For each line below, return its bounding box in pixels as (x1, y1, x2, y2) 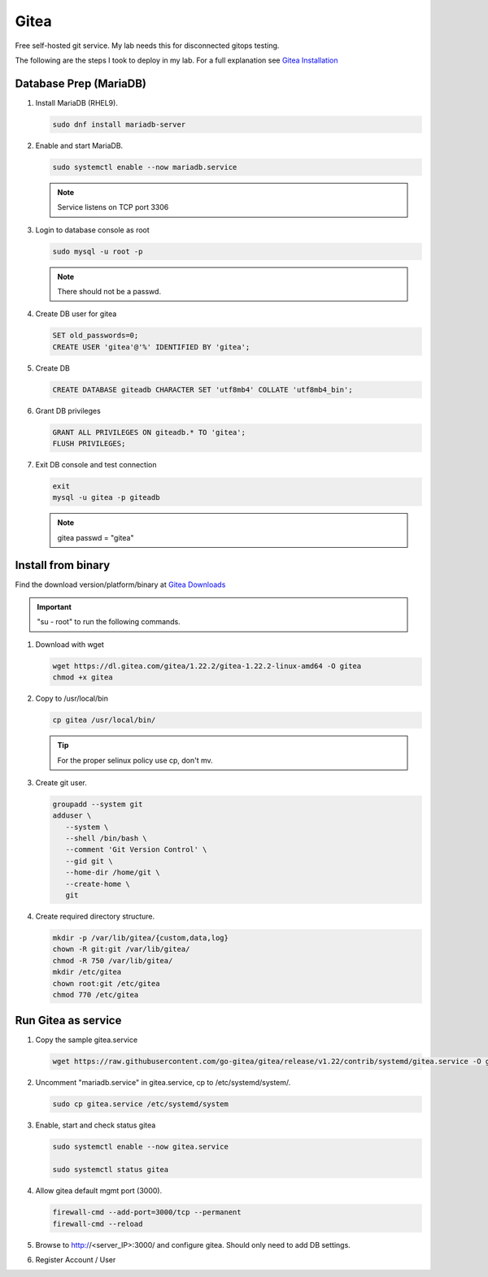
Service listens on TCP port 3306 (57, 202, 169, 212)
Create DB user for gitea (35, 309, 117, 319)
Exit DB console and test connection (35, 460, 157, 469)
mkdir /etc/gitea (52, 967, 122, 977)
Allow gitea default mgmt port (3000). (35, 1186, 163, 1196)
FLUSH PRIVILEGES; (52, 439, 126, 449)
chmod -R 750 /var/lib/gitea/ (52, 956, 173, 965)
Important (37, 602, 72, 612)
